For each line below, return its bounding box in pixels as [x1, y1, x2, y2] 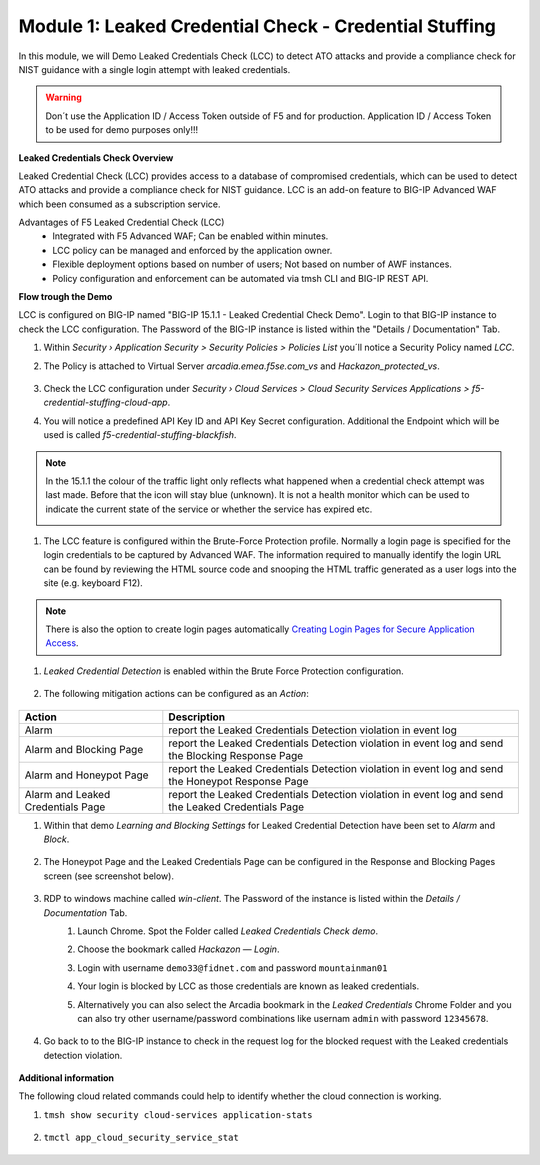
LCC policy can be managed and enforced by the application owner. [52, 244, 333, 256]
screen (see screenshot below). [43, 870, 175, 882]
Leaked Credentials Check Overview [18, 151, 174, 164]
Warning [45, 91, 82, 104]
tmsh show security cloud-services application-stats [43, 1109, 313, 1120]
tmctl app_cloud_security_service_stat [43, 1132, 239, 1144]
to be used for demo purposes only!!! [45, 124, 199, 136]
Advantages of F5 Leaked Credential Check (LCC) [18, 216, 225, 229]
